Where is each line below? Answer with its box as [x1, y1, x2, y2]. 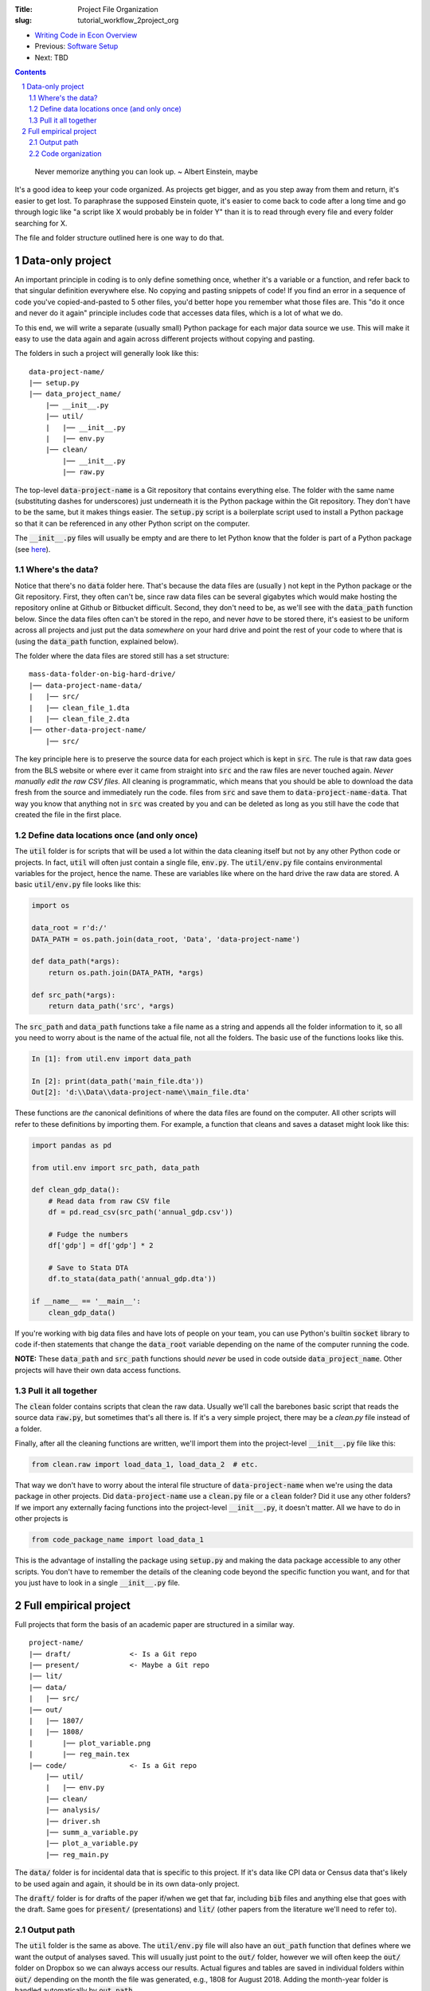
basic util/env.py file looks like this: [14, 880, 142, 890]
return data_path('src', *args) [48, 1001, 175, 1011]
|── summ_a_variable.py [45, 1828, 139, 1836]
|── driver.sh [45, 1817, 101, 1825]
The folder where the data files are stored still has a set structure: [14, 651, 230, 661]
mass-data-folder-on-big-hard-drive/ [29, 670, 177, 679]
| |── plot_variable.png [29, 1739, 151, 1747]
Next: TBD [34, 53, 69, 62]
